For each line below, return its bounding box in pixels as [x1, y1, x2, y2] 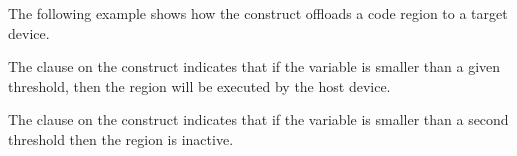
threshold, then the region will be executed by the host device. [8, 75, 391, 96]
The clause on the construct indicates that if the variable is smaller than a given [8, 56, 501, 77]
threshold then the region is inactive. [8, 128, 234, 149]
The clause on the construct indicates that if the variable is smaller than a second [8, 109, 509, 130]
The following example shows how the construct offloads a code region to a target [8, 3, 508, 23]
